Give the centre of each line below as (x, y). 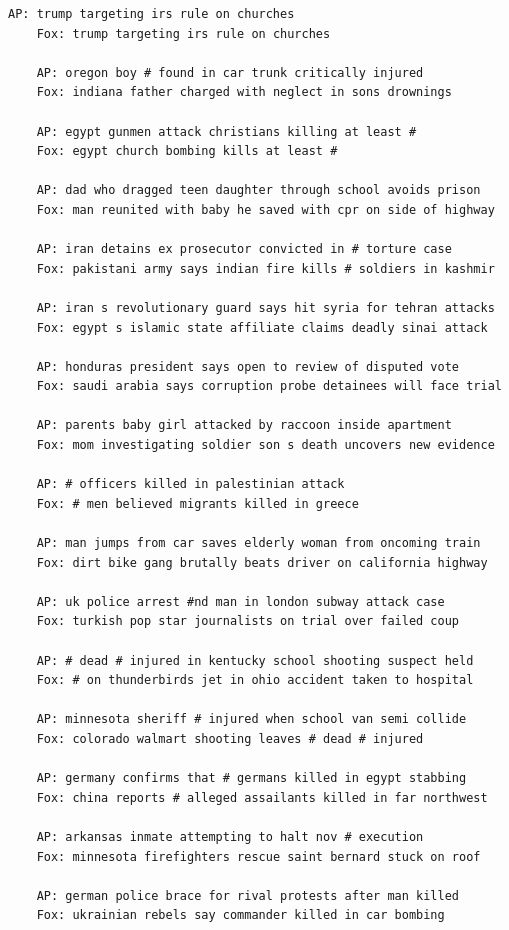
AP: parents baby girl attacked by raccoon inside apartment (244, 425)
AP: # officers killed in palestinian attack (190, 484)
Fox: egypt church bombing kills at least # (187, 151)
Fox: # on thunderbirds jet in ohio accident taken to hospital (255, 680)
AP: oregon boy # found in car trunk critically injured (230, 72)
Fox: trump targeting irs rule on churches (183, 33)
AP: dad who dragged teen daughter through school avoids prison (258, 190)
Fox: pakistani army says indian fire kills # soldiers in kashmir (265, 268)
